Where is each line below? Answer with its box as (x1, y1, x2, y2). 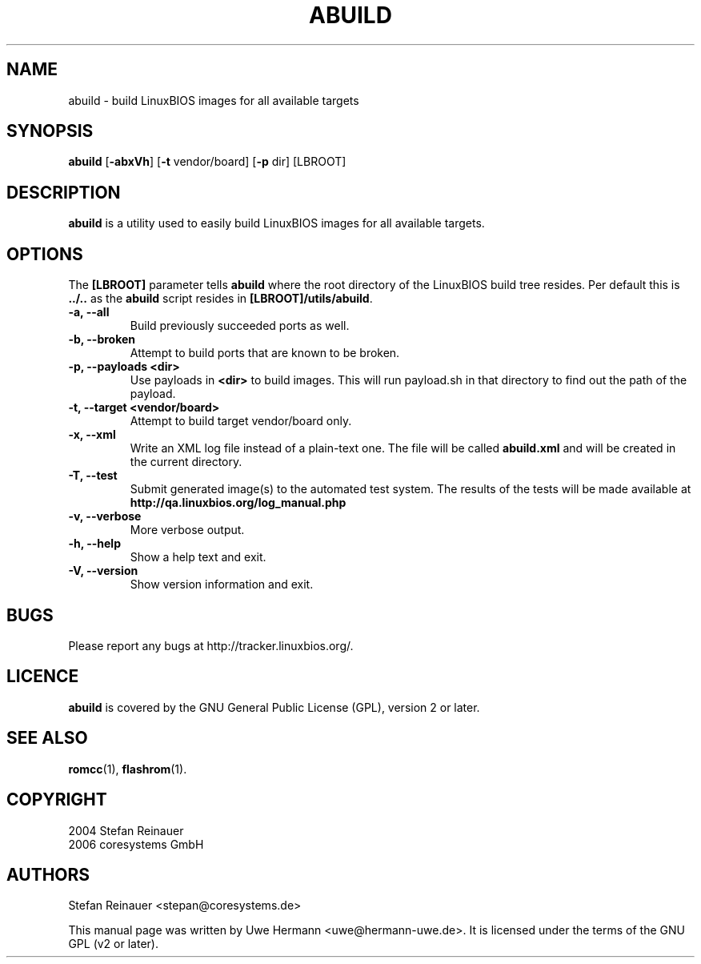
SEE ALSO (6, 728, 88, 749)
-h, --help (68, 536, 121, 551)
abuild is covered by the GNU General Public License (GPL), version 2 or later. (68, 700, 480, 714)
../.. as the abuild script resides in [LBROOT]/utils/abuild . (68, 291, 373, 306)
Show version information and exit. (130, 577, 314, 592)
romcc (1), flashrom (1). (68, 761, 187, 776)
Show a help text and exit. (130, 550, 266, 564)
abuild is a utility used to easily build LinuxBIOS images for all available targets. (68, 216, 485, 231)
